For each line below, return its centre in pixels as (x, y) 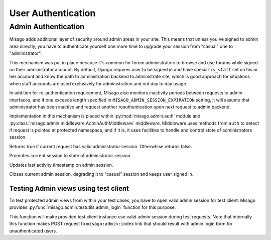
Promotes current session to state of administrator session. (71, 156)
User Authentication (52, 13)
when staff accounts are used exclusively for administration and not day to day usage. (98, 83)
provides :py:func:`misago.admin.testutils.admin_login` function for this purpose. (93, 207)
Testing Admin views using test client (69, 188)
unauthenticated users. (33, 230)
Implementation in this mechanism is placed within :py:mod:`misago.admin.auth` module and (105, 116)
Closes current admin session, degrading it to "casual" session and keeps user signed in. (101, 174)
